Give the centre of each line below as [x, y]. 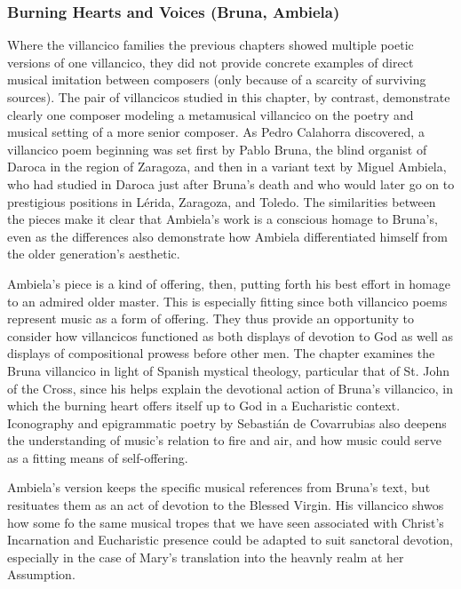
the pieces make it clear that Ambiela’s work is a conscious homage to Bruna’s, [223, 219]
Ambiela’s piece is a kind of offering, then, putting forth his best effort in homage [229, 283]
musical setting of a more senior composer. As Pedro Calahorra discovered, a [216, 132]
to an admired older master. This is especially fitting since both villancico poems [227, 301]
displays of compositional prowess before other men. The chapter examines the [221, 353]
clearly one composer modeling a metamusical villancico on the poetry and [211, 114]
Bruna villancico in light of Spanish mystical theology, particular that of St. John [229, 370]
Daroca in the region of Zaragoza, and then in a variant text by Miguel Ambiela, [227, 167]
